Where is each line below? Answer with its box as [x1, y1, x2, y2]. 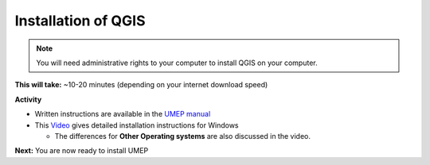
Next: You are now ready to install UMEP [14, 146, 149, 155]
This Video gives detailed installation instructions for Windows [34, 120, 239, 130]
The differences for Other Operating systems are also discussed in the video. [54, 131, 311, 140]
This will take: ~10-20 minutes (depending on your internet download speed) [14, 80, 268, 90]
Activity [14, 94, 42, 104]
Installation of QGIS [14, 12, 147, 29]
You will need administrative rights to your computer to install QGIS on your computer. [36, 58, 318, 67]
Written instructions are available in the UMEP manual [34, 109, 211, 119]
